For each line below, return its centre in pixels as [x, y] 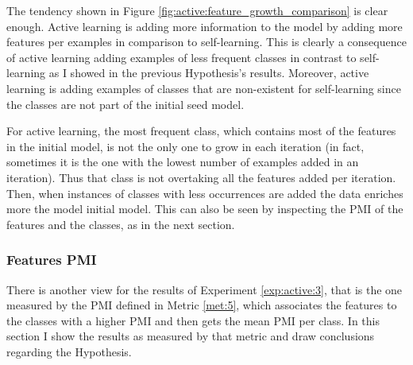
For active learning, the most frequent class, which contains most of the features [201, 131]
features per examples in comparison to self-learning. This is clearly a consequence [206, 42]
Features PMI [52, 260]
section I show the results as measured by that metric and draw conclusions [191, 336]
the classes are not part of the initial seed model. [125, 104]
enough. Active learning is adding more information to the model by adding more [205, 26]
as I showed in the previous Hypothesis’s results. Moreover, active [209, 73]
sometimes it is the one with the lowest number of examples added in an [183, 162]
